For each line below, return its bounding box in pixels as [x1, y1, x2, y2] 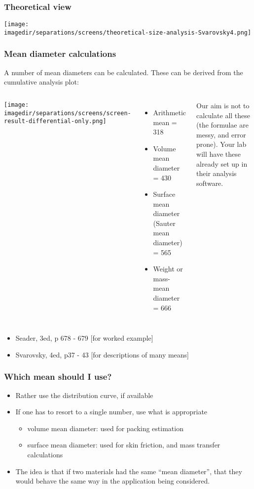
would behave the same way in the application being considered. [15, 476, 210, 486]
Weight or [153, 264, 183, 274]
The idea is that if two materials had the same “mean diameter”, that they [15, 466, 242, 476]
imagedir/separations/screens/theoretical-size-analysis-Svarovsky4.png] [4, 29, 252, 36]
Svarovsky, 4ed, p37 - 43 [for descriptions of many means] [15, 349, 189, 359]
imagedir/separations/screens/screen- [4, 109, 131, 117]
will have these [196, 148, 241, 159]
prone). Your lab [196, 139, 247, 149]
